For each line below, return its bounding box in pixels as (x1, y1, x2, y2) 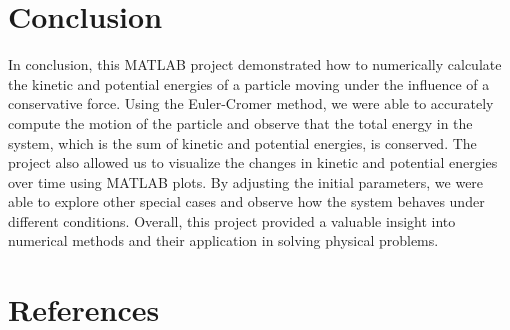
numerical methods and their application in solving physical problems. (8, 230, 439, 251)
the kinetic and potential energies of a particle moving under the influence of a (8, 73, 490, 94)
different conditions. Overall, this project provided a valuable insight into (8, 210, 456, 231)
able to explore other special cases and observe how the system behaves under (8, 191, 485, 212)
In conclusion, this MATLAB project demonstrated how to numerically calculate (8, 54, 502, 75)
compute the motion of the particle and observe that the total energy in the (8, 112, 473, 133)
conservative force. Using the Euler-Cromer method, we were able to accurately (8, 93, 494, 114)
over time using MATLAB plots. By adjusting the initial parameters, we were (8, 171, 484, 192)
